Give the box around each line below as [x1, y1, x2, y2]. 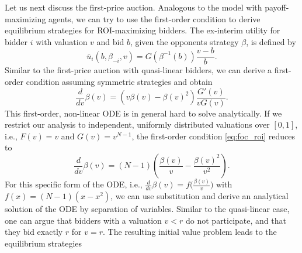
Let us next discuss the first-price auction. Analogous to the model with [5, 1, 262, 13]
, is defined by [246, 35, 296, 47]
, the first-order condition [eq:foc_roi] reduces [131, 129, 296, 142]
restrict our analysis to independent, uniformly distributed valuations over [5, 118, 270, 131]
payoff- [265, 1, 289, 13]
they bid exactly [5, 225, 63, 238]
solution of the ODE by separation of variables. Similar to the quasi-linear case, [5, 203, 290, 215]
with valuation [36, 35, 88, 47]
